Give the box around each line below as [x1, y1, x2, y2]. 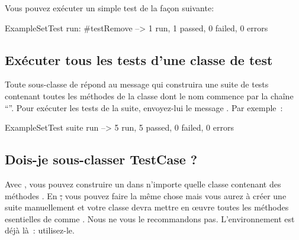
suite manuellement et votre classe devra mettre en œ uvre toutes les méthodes [5, 201, 289, 213]
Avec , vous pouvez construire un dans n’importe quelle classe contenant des [5, 177, 281, 190]
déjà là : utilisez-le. [5, 224, 75, 236]
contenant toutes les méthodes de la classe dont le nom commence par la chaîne [5, 89, 294, 102]
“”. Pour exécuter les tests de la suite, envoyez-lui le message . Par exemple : [5, 101, 283, 113]
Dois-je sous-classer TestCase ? [5, 150, 198, 168]
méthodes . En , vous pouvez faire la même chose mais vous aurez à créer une [5, 189, 287, 202]
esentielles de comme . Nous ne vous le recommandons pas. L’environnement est [5, 212, 295, 225]
